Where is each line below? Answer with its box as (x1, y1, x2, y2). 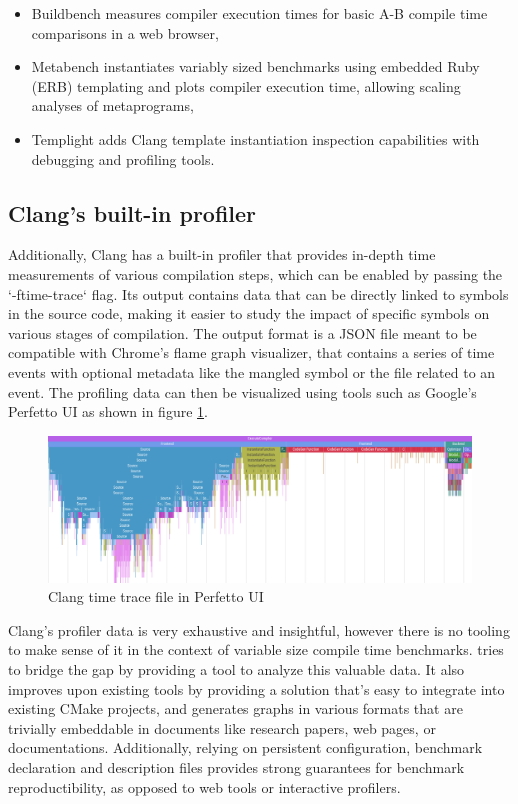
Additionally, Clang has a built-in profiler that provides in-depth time (8, 244, 436, 265)
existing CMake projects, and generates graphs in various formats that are (8, 698, 463, 719)
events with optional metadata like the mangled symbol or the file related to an (8, 361, 496, 382)
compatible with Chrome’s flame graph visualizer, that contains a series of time (8, 342, 495, 363)
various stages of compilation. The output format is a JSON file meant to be (8, 322, 477, 343)
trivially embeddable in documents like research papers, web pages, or (8, 717, 436, 738)
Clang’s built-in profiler (8, 197, 257, 228)
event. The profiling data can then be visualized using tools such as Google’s (8, 381, 477, 402)
